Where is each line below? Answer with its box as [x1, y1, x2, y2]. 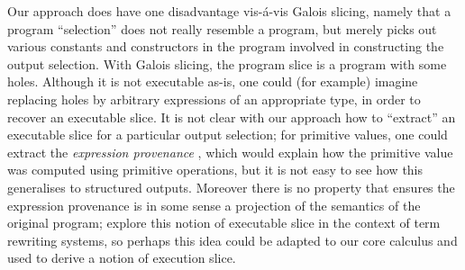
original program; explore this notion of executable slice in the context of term [7, 213, 441, 232]
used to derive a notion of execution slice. [7, 248, 236, 267]
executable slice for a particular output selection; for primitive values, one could [7, 125, 448, 144]
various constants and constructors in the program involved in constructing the [7, 37, 444, 56]
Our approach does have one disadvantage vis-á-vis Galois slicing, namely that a [7, 2, 451, 20]
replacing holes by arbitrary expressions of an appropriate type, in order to [7, 89, 421, 108]
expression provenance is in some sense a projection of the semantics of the [7, 195, 421, 214]
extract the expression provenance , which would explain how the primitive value [7, 142, 453, 161]
